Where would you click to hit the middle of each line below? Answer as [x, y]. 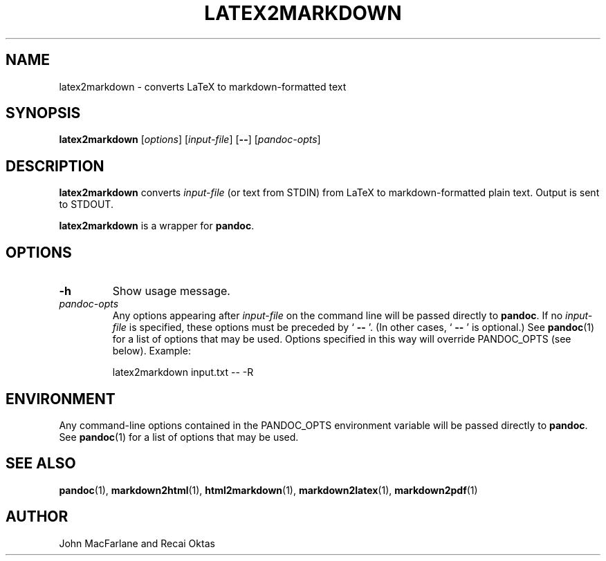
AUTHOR [37, 517]
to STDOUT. [86, 205]
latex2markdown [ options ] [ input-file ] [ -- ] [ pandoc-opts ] [190, 140]
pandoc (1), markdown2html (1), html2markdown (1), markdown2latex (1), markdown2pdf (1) [268, 490]
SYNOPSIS [43, 113]
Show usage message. [171, 291]
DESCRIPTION [55, 166]
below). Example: [151, 351]
